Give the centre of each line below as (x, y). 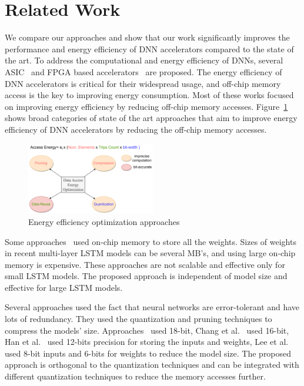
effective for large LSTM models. (64, 287)
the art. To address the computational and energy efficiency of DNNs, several (144, 60)
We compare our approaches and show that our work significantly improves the (147, 37)
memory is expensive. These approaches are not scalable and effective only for (145, 264)
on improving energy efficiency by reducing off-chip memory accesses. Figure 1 (146, 106)
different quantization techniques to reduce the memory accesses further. (135, 376)
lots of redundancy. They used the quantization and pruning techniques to (138, 319)
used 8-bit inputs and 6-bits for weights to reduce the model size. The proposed (148, 353)
